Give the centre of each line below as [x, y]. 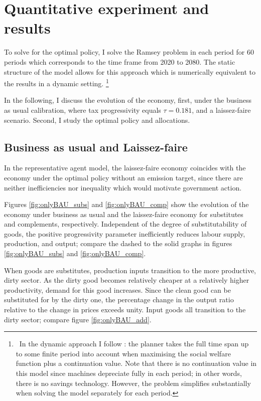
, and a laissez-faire [221, 110]
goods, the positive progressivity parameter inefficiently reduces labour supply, [125, 233]
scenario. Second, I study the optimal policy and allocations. [97, 120]
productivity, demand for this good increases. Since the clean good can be [117, 289]
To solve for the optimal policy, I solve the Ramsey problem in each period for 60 [129, 52]
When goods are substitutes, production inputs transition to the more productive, [130, 270]
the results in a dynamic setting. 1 [56, 82]
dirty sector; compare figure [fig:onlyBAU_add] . [78, 319]
